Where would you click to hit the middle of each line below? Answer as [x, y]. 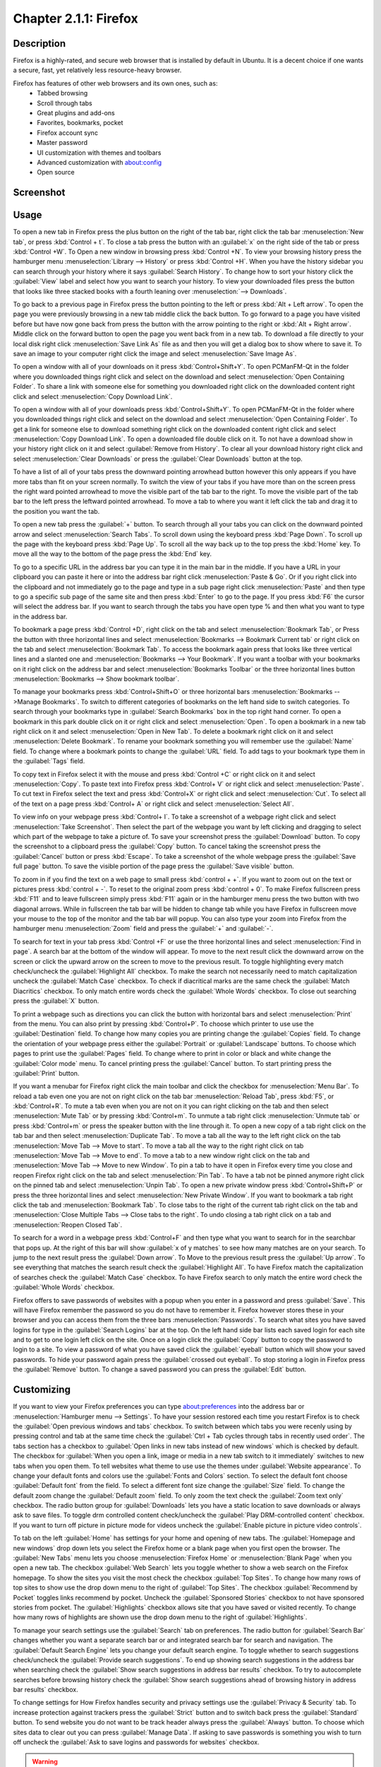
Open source [56, 172]
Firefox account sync [68, 133]
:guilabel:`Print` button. [46, 1073]
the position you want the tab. [56, 511]
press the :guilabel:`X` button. [56, 1001]
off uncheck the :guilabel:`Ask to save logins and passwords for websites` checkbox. [136, 1742]
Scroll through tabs [65, 103]
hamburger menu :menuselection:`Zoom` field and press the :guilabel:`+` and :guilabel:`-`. [143, 929]
